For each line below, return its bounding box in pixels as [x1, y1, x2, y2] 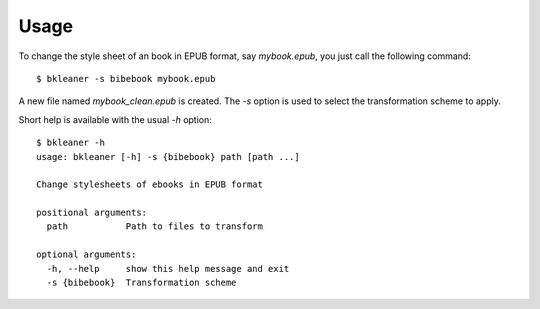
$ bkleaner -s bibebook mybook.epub [36, 73, 216, 84]
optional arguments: [36, 249, 137, 260]
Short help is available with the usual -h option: [18, 113, 212, 125]
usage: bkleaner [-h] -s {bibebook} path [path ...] [36, 151, 300, 162]
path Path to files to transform [46, 221, 264, 232]
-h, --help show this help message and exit [46, 263, 290, 274]
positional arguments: [36, 207, 148, 219]
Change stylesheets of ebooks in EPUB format [36, 179, 264, 190]
